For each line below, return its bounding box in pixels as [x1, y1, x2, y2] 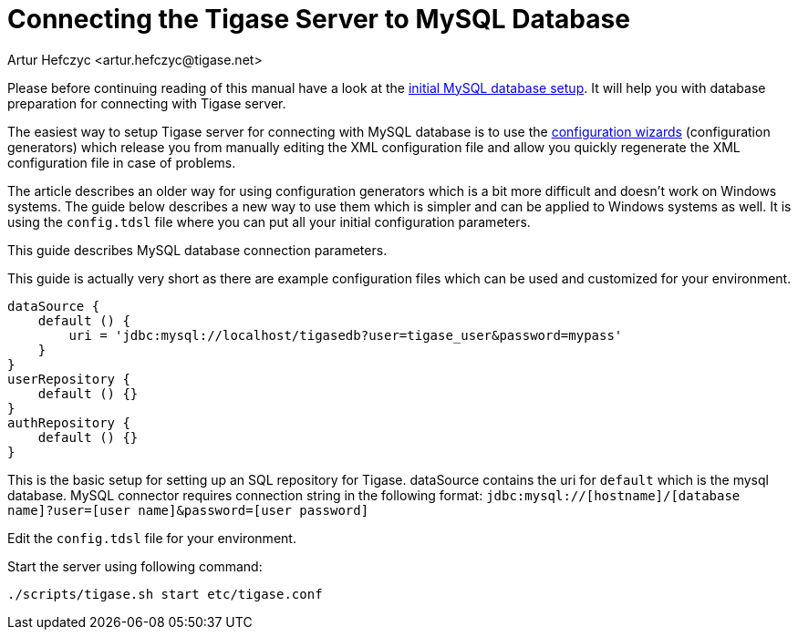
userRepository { [7, 371, 130, 386]
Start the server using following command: [7, 558, 263, 574]
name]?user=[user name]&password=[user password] [7, 502, 369, 518]
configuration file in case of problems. [7, 154, 236, 170]
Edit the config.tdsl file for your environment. [7, 529, 296, 546]
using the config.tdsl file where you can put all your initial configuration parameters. [7, 213, 531, 230]
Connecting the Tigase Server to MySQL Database [7, 4, 630, 35]
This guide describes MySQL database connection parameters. [7, 241, 388, 258]
